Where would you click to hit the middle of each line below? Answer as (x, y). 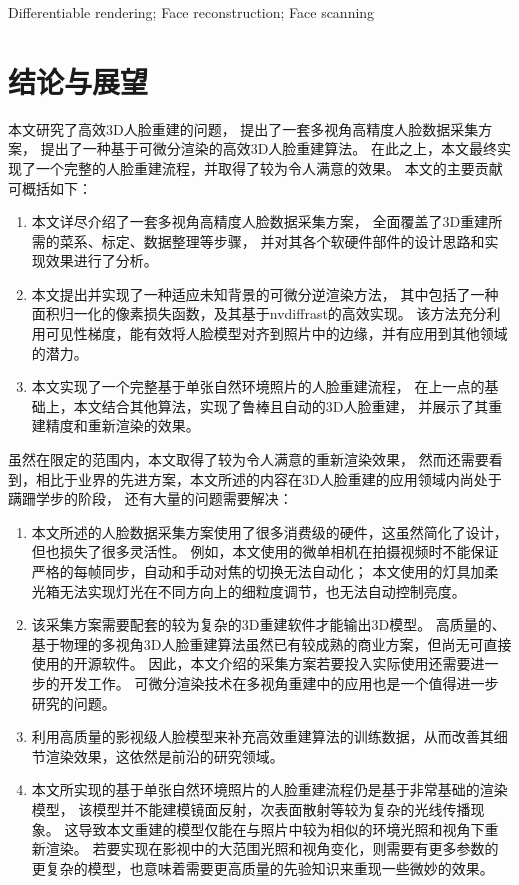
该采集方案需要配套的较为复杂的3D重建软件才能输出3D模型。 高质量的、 (268, 624)
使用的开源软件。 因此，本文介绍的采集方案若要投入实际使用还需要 (251, 663)
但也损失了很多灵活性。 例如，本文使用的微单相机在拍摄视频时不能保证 (265, 551)
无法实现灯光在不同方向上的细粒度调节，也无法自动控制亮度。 (262, 590)
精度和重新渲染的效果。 (122, 425)
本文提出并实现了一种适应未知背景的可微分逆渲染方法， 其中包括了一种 (265, 293)
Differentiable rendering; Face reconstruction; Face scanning (191, 12)
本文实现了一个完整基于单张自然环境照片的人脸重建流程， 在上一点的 (258, 386)
